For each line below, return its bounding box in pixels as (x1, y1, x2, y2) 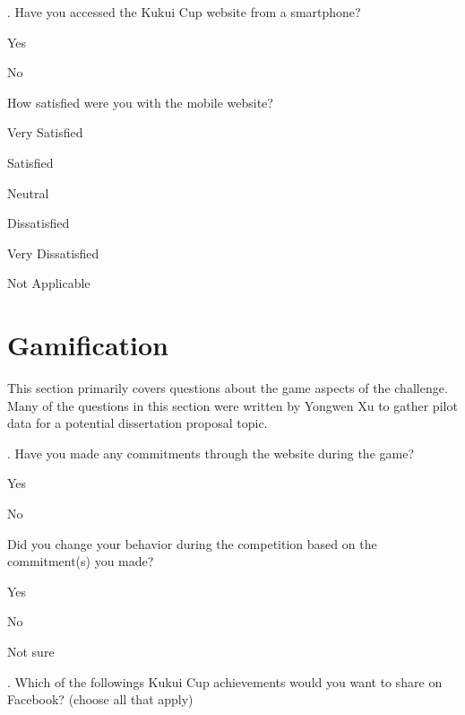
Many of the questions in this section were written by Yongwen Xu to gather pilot (7, 396, 458, 414)
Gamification (7, 327, 169, 363)
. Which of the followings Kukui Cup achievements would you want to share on (7, 672, 443, 691)
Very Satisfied (7, 123, 83, 142)
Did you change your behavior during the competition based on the (7, 534, 377, 553)
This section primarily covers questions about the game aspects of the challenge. (7, 379, 448, 397)
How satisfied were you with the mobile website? (7, 92, 273, 111)
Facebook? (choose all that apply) (7, 690, 194, 709)
